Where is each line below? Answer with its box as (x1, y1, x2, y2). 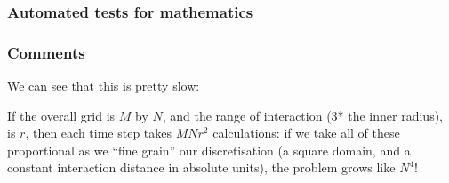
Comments (7, 41, 85, 63)
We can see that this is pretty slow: (7, 76, 200, 95)
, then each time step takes (25, 123, 172, 142)
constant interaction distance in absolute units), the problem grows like (7, 158, 396, 177)
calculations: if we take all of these (212, 123, 400, 142)
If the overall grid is (7, 106, 116, 124)
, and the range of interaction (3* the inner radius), (162, 106, 443, 124)
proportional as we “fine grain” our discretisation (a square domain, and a (7, 140, 411, 159)
